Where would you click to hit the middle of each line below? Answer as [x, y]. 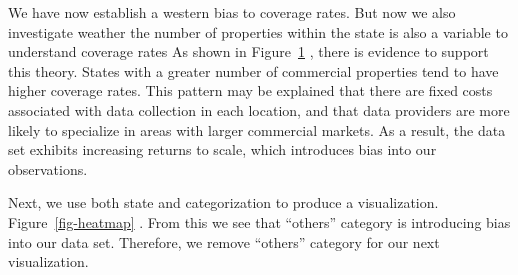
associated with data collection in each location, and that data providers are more [259, 109]
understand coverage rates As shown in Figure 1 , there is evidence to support [248, 51]
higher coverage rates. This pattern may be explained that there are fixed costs [250, 90]
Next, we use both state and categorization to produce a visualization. [223, 202]
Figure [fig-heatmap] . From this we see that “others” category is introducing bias [259, 221]
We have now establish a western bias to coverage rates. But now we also [232, 12]
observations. [48, 168]
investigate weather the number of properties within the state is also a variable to [258, 31]
